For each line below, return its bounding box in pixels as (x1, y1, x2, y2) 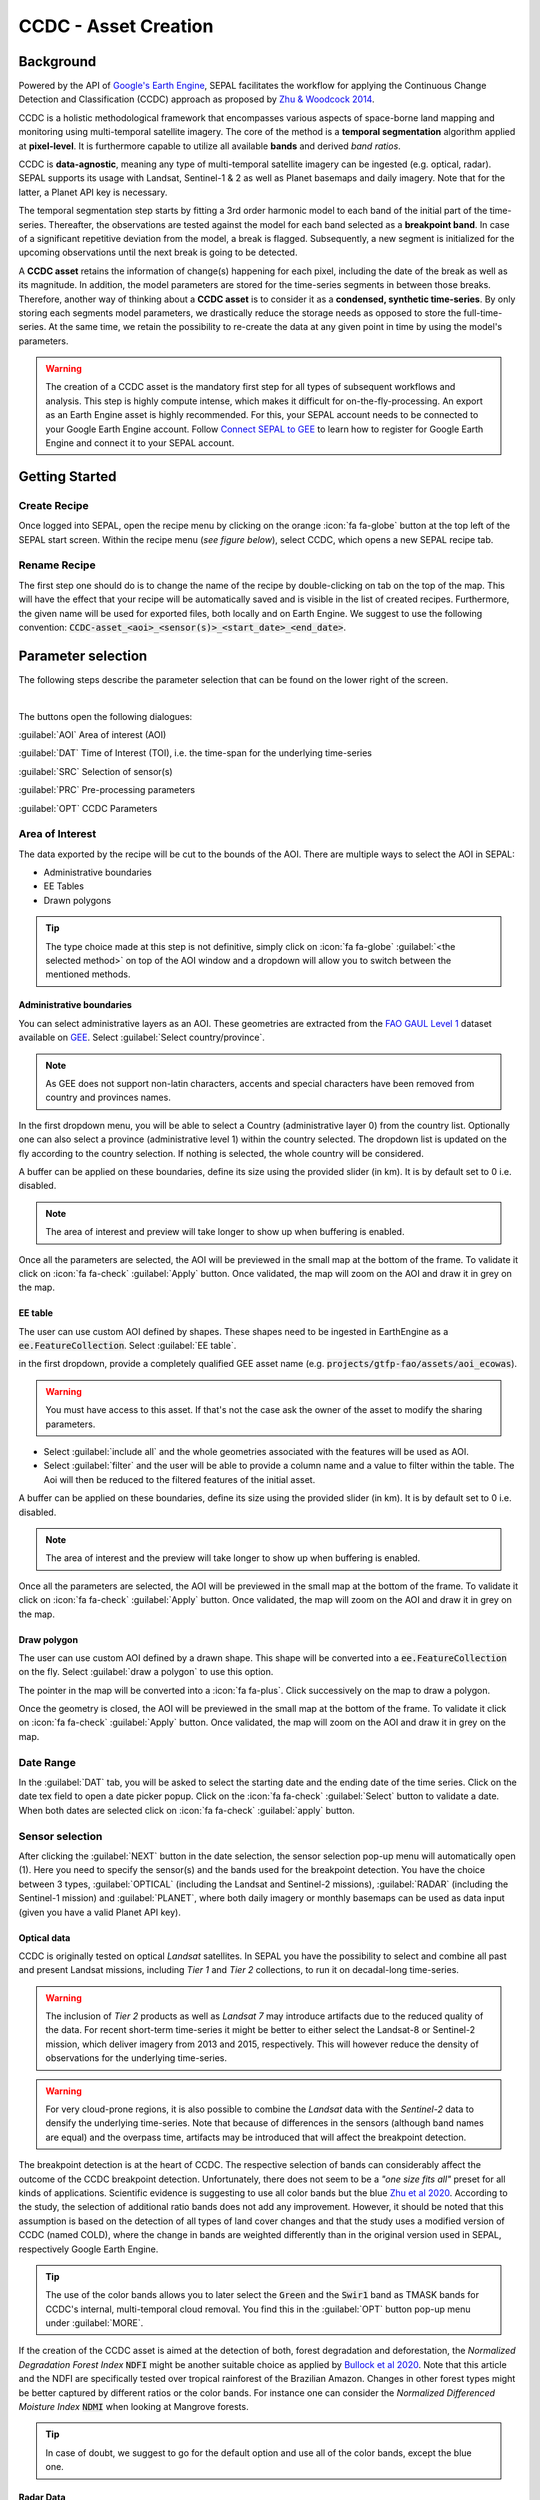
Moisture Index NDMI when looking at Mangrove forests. (18, 2401, 249, 2413)
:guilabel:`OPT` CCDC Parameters (18, 802, 158, 814)
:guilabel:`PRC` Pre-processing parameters (18, 784, 195, 796)
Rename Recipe (18, 558, 96, 572)
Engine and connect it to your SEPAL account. (45, 437, 235, 449)
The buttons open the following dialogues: (18, 710, 193, 722)
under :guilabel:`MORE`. (45, 2317, 144, 2329)
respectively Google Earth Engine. (18, 2243, 159, 2255)
